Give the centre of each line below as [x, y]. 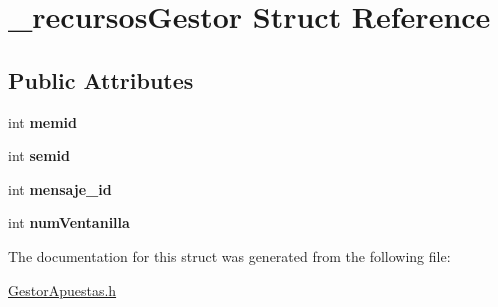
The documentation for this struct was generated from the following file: [229, 255]
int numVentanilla [69, 222]
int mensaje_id [60, 188]
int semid [39, 155]
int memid [43, 121]
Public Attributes [101, 79]
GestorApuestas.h [62, 289]
